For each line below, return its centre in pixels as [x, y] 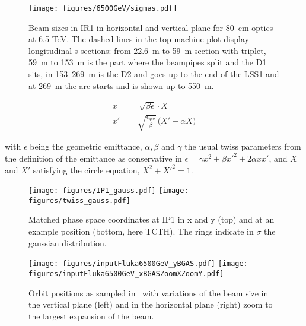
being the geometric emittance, [86, 146]
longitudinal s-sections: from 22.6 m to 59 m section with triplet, [147, 50]
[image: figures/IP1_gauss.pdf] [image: [109, 191]
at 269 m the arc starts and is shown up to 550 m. [121, 85]
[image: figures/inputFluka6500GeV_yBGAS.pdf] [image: [138, 264]
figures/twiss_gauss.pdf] [79, 200]
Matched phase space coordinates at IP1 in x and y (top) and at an [152, 219]
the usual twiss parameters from [243, 146]
